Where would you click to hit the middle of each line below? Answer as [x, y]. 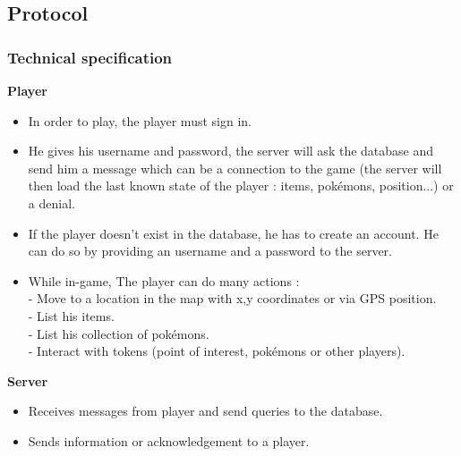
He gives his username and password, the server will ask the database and [231, 151]
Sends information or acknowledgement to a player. [169, 440]
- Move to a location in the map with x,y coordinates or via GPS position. [232, 298]
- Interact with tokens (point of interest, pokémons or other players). [217, 351]
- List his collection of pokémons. [119, 333]
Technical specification [90, 57]
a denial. [51, 203]
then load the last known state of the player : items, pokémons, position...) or [241, 186]
